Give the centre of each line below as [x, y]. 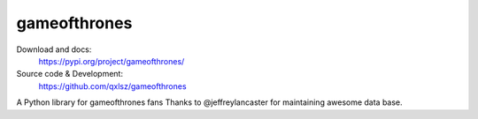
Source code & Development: [70, 74]
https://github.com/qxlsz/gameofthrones [112, 86]
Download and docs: [54, 49]
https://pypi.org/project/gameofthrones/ [112, 61]
